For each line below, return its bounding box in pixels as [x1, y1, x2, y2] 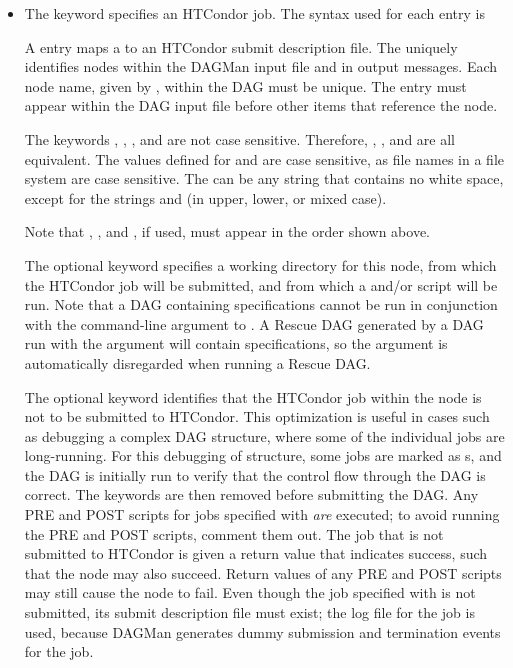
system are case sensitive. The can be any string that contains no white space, [24, 168, 504, 189]
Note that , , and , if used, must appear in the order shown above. [24, 221, 430, 242]
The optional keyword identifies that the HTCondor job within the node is [24, 386, 482, 407]
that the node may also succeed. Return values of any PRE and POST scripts [24, 562, 502, 583]
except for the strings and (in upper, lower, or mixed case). [24, 187, 387, 208]
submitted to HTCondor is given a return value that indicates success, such [24, 543, 488, 564]
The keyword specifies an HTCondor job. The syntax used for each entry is [24, 3, 485, 23]
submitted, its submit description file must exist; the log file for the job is [24, 602, 475, 623]
